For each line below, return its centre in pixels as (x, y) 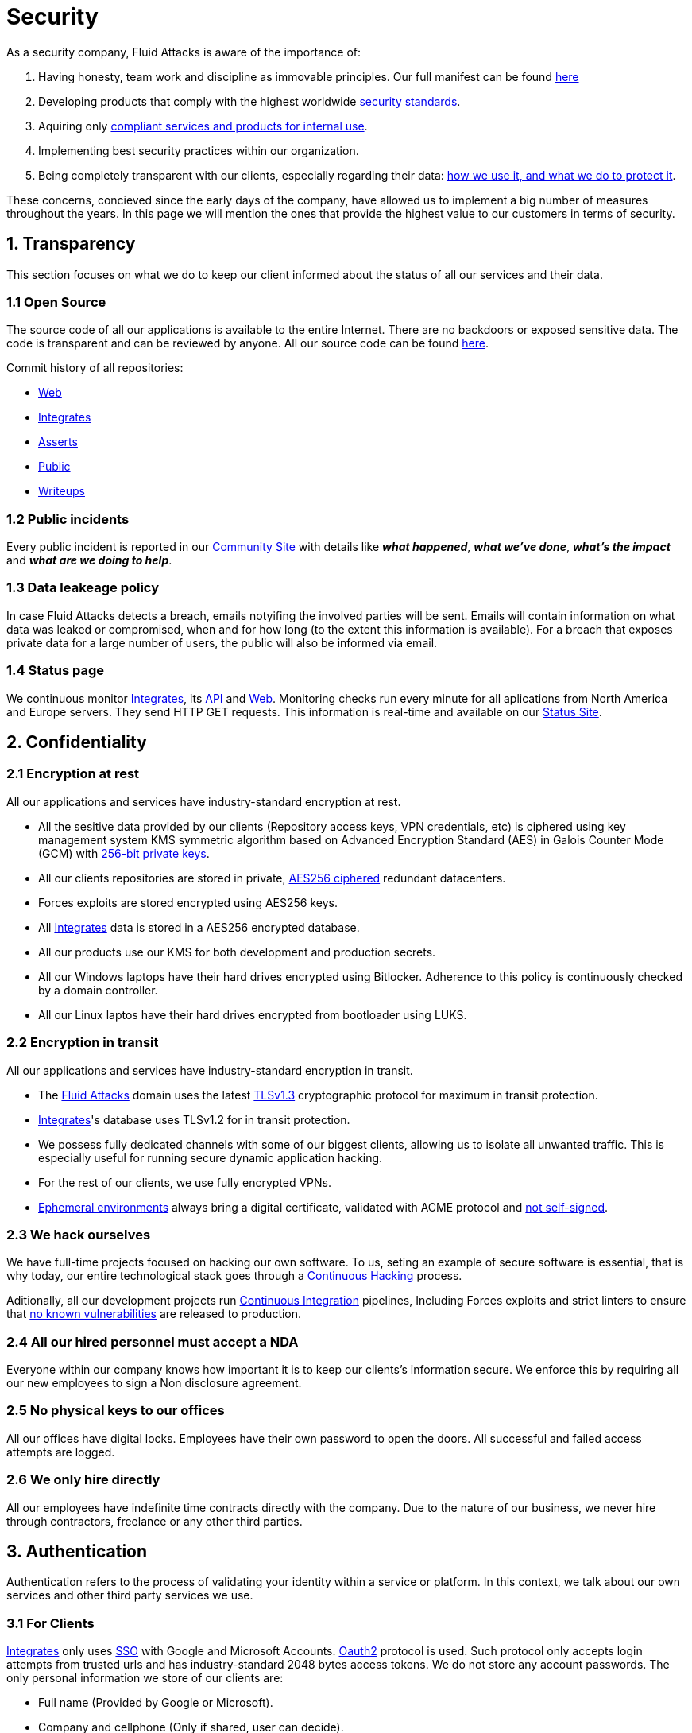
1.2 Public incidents (68, 519)
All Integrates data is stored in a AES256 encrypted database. (199, 927)
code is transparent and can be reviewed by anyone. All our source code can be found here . (247, 343)
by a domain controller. (98, 990)
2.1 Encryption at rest (73, 774)
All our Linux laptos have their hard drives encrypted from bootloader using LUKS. (253, 1014)
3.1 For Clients (50, 1623)
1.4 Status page (55, 671)
